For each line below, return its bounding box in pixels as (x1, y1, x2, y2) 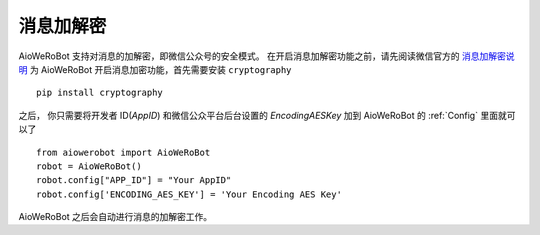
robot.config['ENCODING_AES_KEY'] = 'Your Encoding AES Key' (36, 188, 342, 200)
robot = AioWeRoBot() (36, 160, 142, 172)
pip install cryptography (36, 87, 164, 99)
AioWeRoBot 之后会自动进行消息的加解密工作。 (18, 211, 213, 223)
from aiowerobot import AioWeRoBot (36, 146, 211, 158)
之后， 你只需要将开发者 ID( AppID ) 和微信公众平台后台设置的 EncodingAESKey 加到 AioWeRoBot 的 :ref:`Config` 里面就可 (18, 109, 516, 121)
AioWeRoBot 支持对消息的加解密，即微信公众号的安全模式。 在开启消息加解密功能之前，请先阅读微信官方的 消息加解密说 (18, 50, 515, 62)
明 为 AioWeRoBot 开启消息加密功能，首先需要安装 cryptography (18, 63, 292, 75)
